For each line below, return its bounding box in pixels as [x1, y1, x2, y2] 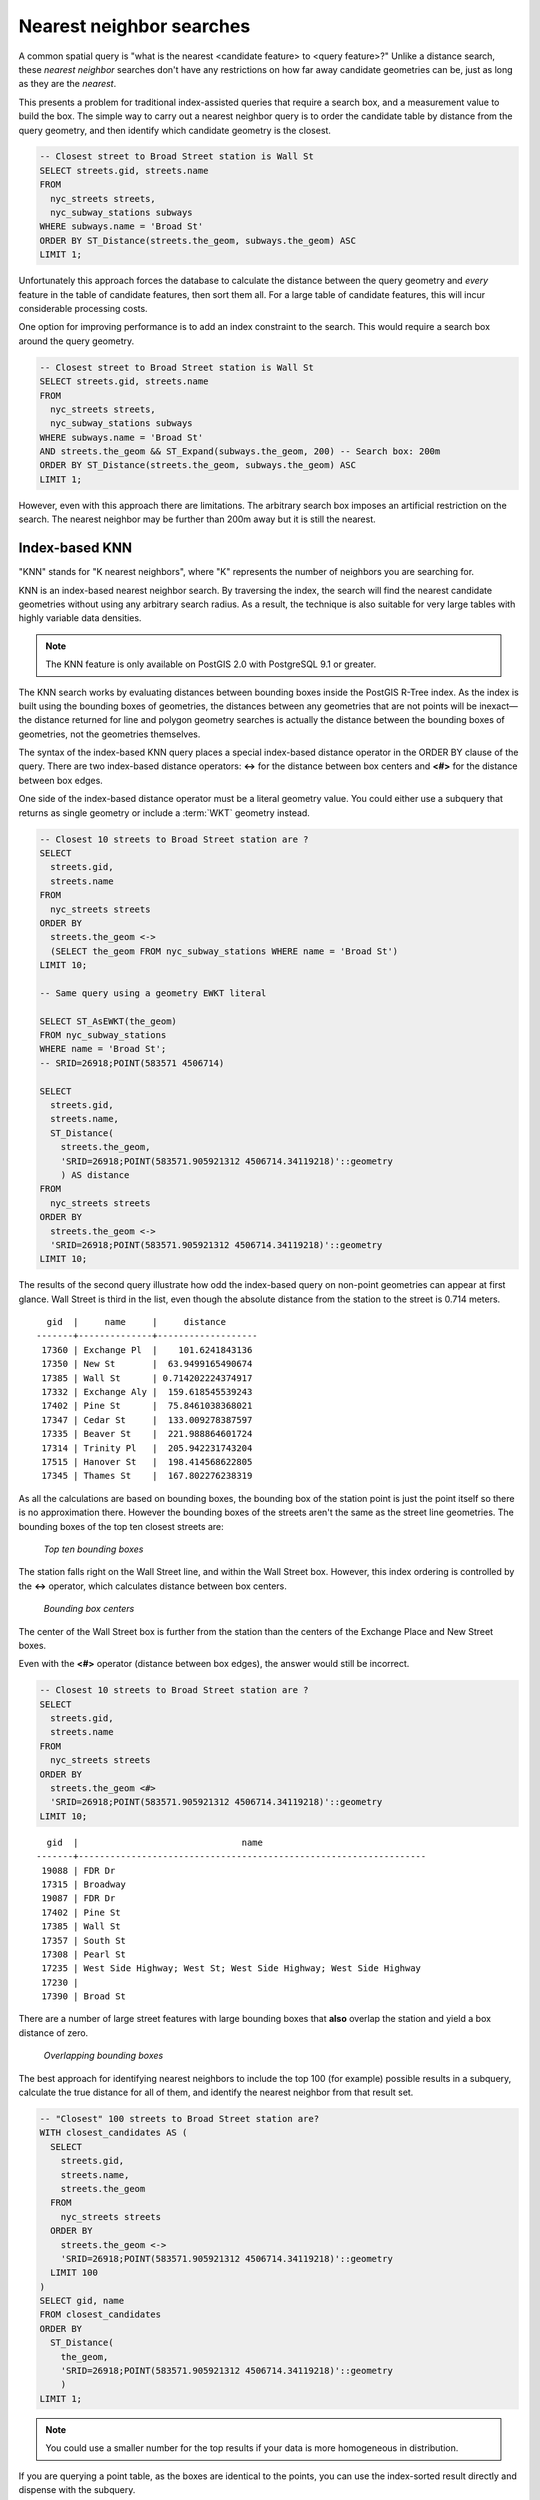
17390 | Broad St [41, 1991, 127, 2002]
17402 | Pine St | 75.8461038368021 [41, 1400, 253, 1412]
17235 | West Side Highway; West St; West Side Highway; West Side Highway [41, 1963, 422, 1974]
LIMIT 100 [50, 2267, 99, 2279]
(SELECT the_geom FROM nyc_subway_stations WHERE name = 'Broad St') [50, 945, 399, 957]
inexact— [478, 700, 519, 712]
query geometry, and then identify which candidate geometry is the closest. [18, 124, 332, 136]
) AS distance [60, 1169, 130, 1180]
